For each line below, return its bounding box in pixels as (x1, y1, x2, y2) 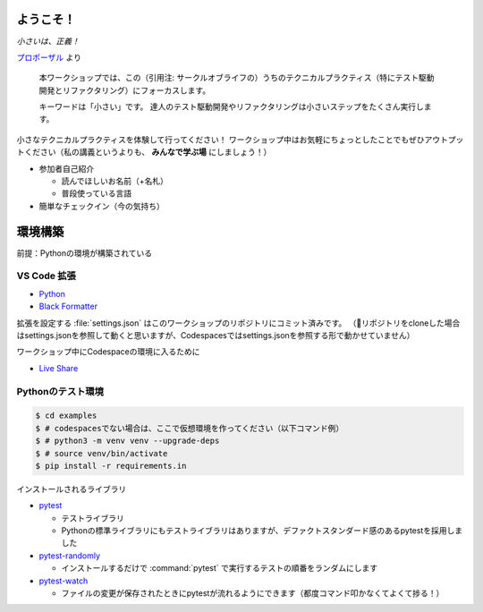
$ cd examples (35, 411, 97, 421)
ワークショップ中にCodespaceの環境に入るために (16, 346, 200, 357)
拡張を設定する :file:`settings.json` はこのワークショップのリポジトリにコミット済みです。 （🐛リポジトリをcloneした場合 (16, 318, 461, 328)
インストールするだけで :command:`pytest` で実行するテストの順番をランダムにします (61, 563, 378, 574)
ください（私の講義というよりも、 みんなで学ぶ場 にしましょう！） (23, 147, 272, 157)
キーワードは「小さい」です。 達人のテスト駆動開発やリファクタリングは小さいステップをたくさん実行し (38, 101, 424, 112)
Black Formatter (38, 301, 98, 312)
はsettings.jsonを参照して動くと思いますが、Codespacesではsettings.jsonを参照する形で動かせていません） (16, 330, 415, 341)
